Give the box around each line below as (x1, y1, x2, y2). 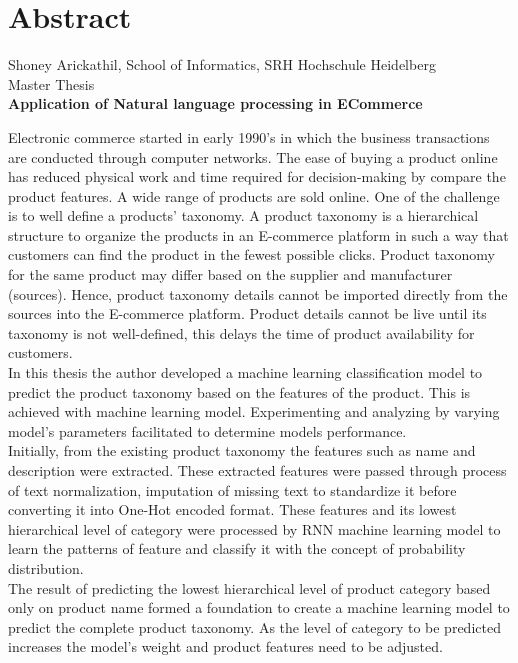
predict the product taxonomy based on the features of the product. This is (8, 381, 471, 402)
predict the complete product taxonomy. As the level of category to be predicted (8, 616, 501, 637)
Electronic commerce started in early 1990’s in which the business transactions (8, 126, 490, 147)
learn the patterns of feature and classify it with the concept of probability (8, 538, 466, 559)
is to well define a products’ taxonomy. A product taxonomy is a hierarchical (8, 205, 479, 226)
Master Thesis (8, 73, 95, 94)
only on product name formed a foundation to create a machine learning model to (8, 597, 510, 618)
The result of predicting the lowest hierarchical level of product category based (8, 577, 491, 598)
